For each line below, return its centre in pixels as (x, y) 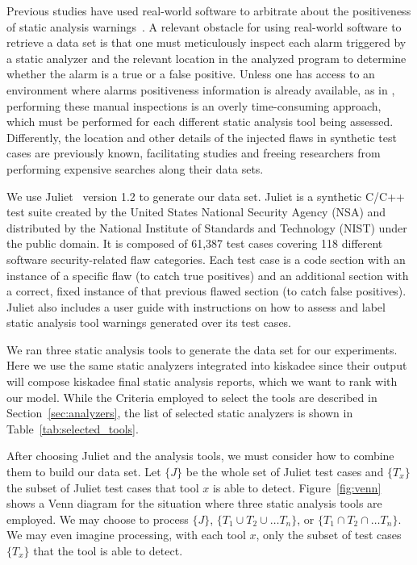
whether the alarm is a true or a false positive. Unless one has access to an (191, 74)
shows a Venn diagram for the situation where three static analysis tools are (194, 503)
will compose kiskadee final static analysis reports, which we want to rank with (202, 381)
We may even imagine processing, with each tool (126, 535)
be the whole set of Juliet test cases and (285, 472)
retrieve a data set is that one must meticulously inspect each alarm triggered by (206, 42)
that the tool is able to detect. (108, 550)
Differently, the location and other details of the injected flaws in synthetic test (202, 137)
